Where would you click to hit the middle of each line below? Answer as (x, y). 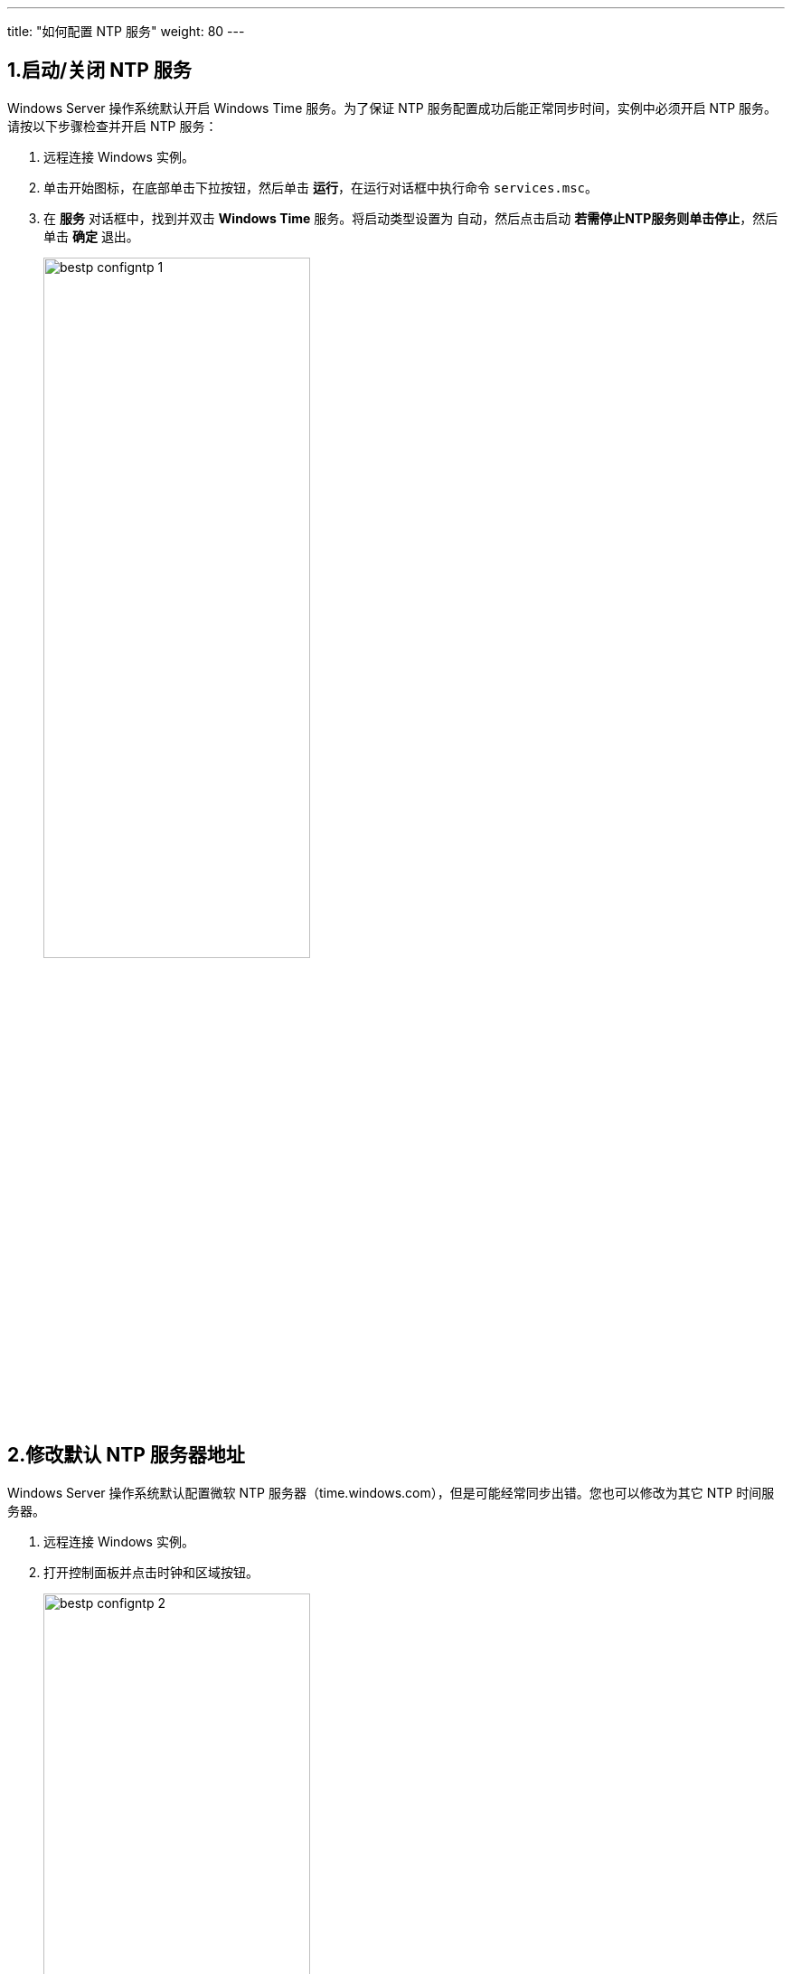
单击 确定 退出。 (91, 236)
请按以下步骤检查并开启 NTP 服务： (113, 126)
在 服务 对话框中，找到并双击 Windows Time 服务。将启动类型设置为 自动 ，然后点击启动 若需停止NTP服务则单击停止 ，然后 (411, 218)
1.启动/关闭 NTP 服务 (99, 70)
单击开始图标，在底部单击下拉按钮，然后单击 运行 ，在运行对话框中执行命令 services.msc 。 (321, 187)
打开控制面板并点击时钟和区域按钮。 (151, 1572)
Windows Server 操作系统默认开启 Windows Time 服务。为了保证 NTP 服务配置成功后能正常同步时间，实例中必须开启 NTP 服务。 (392, 108)
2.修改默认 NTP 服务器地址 (126, 1455)
